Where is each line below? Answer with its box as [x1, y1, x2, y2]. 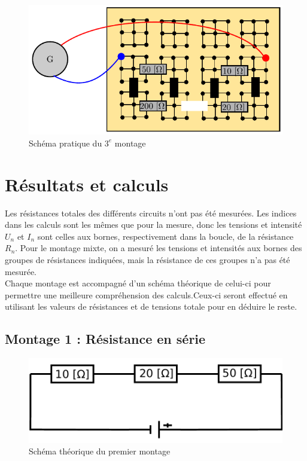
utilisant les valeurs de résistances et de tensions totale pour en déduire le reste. [5, 300, 297, 313]
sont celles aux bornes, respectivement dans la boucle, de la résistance [37, 230, 294, 242]
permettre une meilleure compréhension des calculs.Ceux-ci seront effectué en [5, 288, 288, 301]
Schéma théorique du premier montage [29, 445, 171, 457]
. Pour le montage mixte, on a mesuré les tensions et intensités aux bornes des [15, 242, 302, 254]
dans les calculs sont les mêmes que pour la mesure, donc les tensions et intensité [5, 218, 302, 231]
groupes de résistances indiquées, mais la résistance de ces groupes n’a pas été [5, 253, 290, 265]
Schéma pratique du [29, 136, 102, 149]
